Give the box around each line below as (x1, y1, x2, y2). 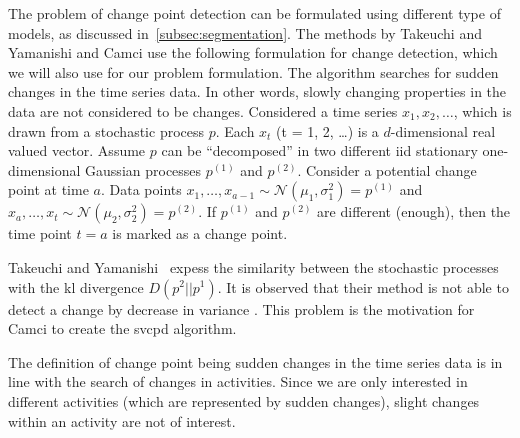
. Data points (100, 179, 182, 200)
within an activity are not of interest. (8, 410, 236, 431)
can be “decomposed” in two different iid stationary (161, 140, 478, 161)
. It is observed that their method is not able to (217, 276, 509, 297)
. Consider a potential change (297, 159, 477, 180)
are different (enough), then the (317, 201, 511, 222)
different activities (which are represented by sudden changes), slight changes (8, 390, 480, 411)
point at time (8, 179, 89, 200)
